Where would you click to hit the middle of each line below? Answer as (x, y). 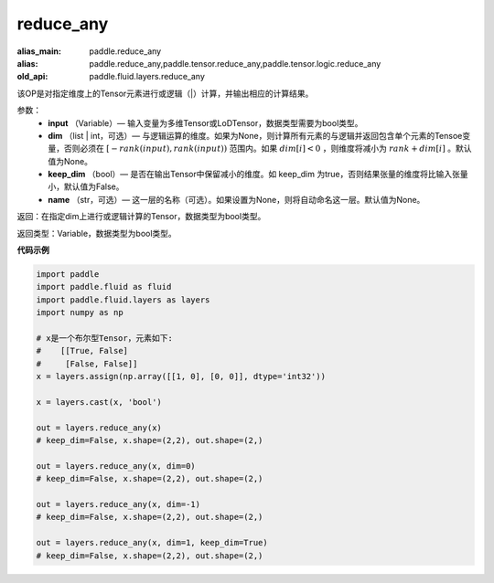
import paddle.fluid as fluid (104, 287)
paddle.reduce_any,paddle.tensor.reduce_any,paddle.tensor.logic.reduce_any (235, 63)
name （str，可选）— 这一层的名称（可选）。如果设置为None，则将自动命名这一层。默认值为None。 (236, 199)
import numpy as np (80, 313)
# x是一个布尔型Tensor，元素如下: (104, 338)
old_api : (32, 77)
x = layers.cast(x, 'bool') (99, 402)
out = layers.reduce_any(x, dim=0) (116, 466)
